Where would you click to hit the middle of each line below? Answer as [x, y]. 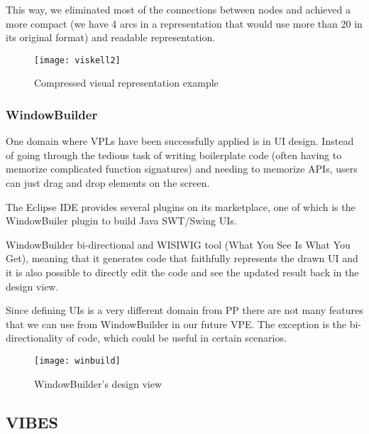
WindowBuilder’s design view [98, 383]
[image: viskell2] [77, 60]
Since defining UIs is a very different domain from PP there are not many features [184, 310]
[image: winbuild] [77, 360]
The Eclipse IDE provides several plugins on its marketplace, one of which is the [181, 206]
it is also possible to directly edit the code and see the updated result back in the [182, 272]
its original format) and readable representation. [111, 37]
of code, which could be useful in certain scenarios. [176, 338]
